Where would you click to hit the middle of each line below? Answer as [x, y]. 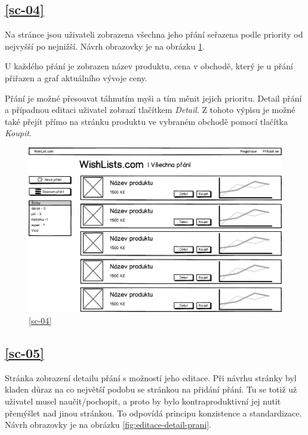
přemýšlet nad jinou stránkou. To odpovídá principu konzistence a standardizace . [153, 413]
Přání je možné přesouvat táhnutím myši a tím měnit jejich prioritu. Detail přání [153, 98]
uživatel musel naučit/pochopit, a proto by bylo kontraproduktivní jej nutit [143, 401]
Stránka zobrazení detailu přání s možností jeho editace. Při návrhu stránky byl [151, 377]
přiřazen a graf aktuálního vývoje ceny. [76, 77]
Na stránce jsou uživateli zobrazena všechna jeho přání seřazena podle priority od [154, 34]
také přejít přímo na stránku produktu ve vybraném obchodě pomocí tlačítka [146, 121]
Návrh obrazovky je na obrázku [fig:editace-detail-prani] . [108, 425]
